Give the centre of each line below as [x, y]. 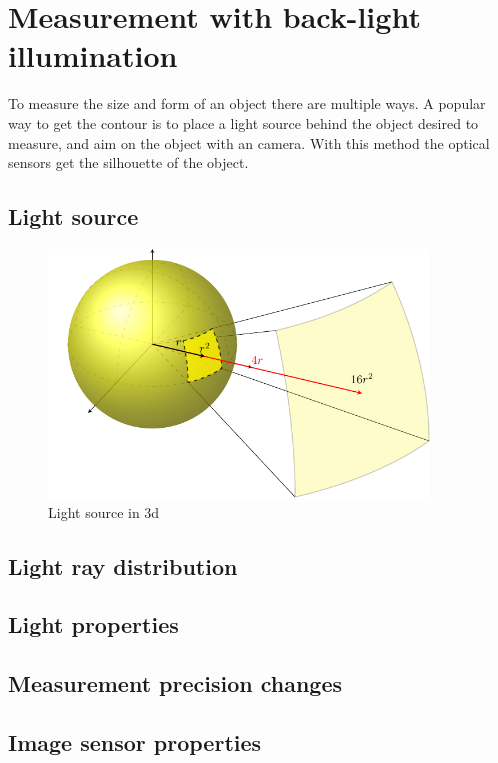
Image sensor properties [135, 741]
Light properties [93, 624]
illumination [93, 55]
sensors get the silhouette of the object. [128, 162]
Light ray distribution [123, 565]
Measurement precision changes [175, 683]
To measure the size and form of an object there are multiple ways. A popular [247, 103]
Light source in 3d [104, 511]
